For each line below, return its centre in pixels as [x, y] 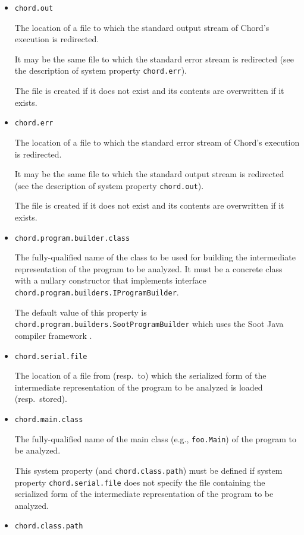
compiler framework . [53, 335]
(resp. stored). [41, 399]
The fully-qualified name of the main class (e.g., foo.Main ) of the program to [156, 438]
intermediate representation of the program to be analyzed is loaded [139, 387]
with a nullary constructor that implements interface [110, 280]
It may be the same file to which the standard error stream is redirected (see [154, 59]
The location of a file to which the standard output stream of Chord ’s [142, 27]
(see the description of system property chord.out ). [109, 185]
